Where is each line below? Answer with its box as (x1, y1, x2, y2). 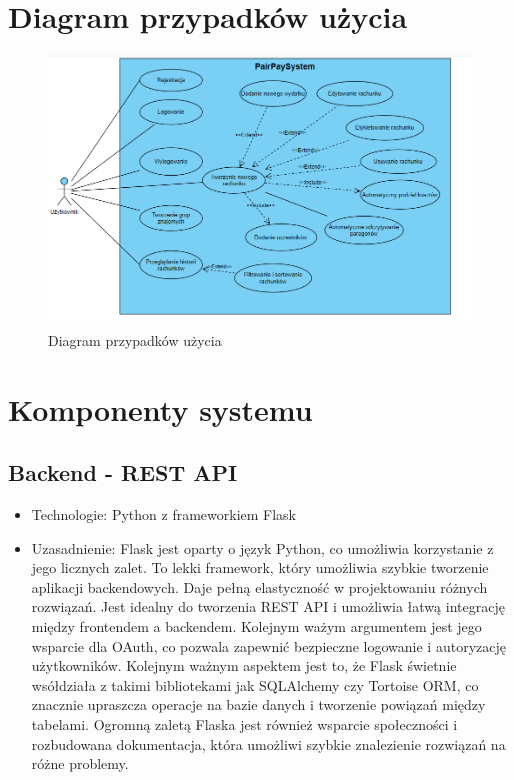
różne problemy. (31, 753, 129, 774)
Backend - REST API (8, 457, 238, 488)
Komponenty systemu (8, 388, 313, 429)
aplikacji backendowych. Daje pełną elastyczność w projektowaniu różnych (31, 576, 488, 597)
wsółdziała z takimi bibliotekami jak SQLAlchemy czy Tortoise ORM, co (31, 674, 479, 695)
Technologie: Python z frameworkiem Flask (31, 504, 297, 525)
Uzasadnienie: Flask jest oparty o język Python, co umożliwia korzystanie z (31, 537, 494, 558)
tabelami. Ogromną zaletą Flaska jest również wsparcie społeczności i (31, 714, 458, 735)
